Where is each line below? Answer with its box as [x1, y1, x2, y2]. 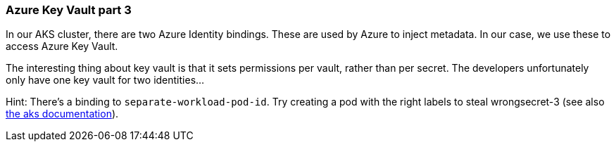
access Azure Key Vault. [6, 40, 118, 53]
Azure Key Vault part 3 [6, 3, 132, 17]
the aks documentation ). [6, 108, 119, 120]
